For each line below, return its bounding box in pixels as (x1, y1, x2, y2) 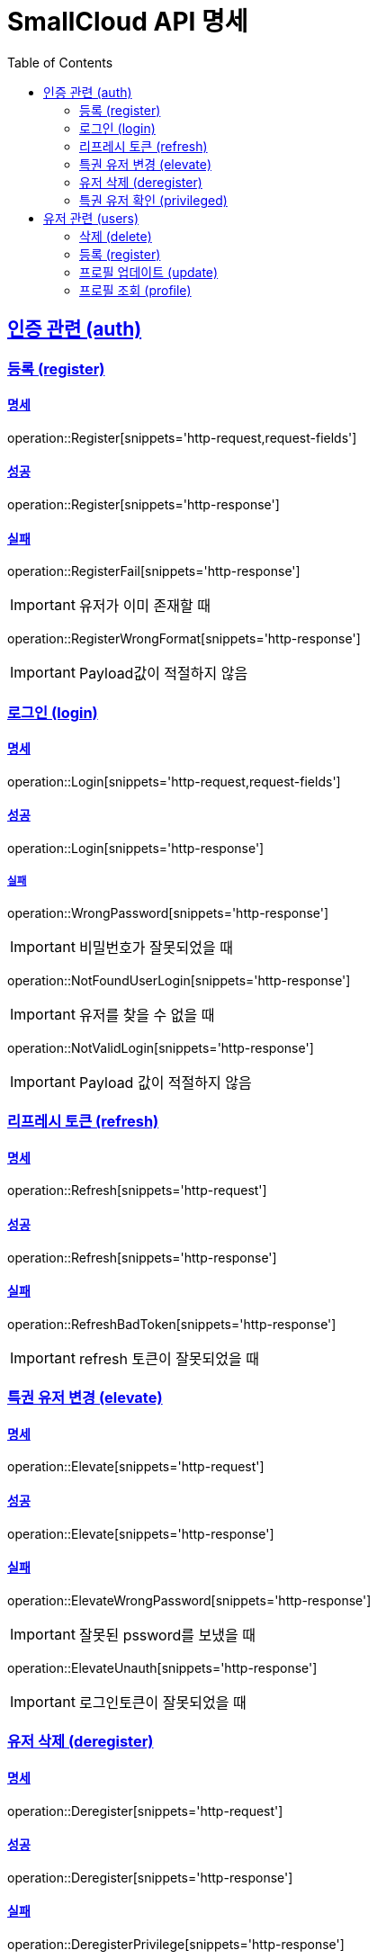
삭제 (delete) (79, 228, 152, 244)
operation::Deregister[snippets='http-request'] (7, 1802, 283, 1819)
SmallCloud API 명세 (7, 6, 248, 37)
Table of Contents (7, 54, 113, 70)
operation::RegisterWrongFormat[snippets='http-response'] (7, 631, 361, 647)
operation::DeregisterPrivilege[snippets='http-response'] (7, 1936, 345, 1952)
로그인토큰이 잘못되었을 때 (78, 1693, 247, 1712)
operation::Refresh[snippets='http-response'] (7, 1249, 277, 1265)
